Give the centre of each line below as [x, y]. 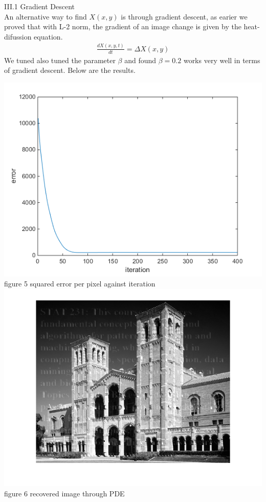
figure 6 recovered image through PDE [64, 493]
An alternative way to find [46, 16]
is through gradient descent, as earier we [184, 16]
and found [140, 60]
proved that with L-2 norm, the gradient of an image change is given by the [123, 26]
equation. [48, 36]
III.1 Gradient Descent [40, 6]
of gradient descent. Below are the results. [70, 70]
